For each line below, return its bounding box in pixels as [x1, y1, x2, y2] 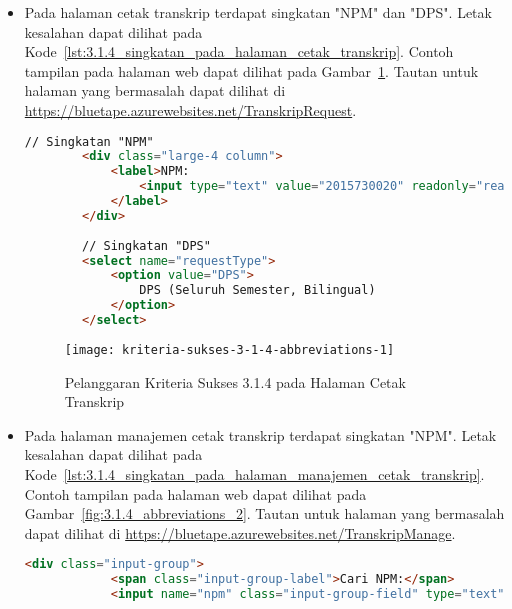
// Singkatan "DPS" [82, 238, 211, 253]
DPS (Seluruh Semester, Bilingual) [139, 283, 376, 298]
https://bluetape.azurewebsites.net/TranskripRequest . [24, 99, 357, 120]
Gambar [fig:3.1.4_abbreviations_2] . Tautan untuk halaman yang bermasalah [24, 503, 505, 524]
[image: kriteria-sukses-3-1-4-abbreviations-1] [64, 342, 395, 357]
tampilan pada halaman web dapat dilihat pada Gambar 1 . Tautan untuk [24, 60, 479, 81]
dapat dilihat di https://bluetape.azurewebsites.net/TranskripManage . [24, 522, 456, 543]
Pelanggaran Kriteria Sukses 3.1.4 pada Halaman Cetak [64, 371, 406, 392]
